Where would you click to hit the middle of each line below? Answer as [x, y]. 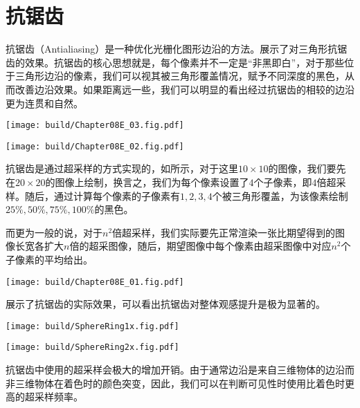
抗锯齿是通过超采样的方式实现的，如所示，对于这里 [122, 168]
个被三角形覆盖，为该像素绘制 [280, 195]
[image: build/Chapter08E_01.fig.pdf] [95, 282]
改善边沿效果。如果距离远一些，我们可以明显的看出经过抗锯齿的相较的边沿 [184, 89]
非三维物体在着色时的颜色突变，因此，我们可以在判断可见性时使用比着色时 [175, 383]
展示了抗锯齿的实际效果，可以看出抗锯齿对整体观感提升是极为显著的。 [165, 304]
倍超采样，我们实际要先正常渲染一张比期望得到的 [224, 232]
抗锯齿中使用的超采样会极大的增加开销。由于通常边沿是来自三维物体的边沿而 [180, 370]
